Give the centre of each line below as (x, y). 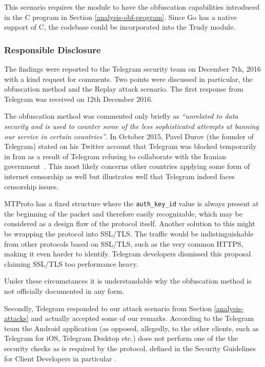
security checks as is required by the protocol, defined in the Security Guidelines (130, 348)
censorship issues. (32, 186)
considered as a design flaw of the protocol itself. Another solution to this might (130, 223)
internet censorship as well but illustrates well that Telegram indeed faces (119, 176)
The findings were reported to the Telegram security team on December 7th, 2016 (132, 69)
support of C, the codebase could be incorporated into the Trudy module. (120, 27)
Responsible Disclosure (53, 49)
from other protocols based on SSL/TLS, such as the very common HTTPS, (124, 243)
